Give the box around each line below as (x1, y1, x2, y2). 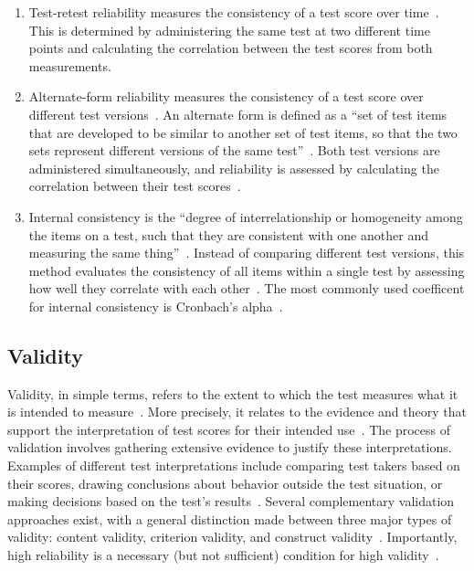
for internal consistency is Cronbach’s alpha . (28, 296, 283, 315)
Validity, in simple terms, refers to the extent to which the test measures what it (7, 384, 458, 403)
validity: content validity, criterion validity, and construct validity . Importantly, (7, 527, 458, 546)
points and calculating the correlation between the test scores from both (28, 38, 433, 58)
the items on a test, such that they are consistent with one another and (28, 225, 428, 244)
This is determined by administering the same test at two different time (28, 20, 430, 39)
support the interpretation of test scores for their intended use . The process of (7, 419, 450, 439)
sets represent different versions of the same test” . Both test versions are (28, 141, 440, 160)
